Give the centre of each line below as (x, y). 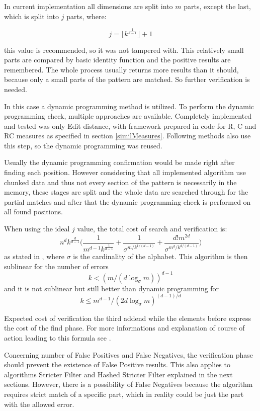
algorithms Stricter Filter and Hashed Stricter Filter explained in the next (118, 374)
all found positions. (33, 212)
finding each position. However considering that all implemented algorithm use (125, 172)
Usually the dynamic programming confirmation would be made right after (119, 162)
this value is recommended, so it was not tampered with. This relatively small (124, 50)
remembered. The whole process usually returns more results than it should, (121, 69)
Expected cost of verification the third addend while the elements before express (128, 318)
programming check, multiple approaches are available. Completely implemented (128, 116)
